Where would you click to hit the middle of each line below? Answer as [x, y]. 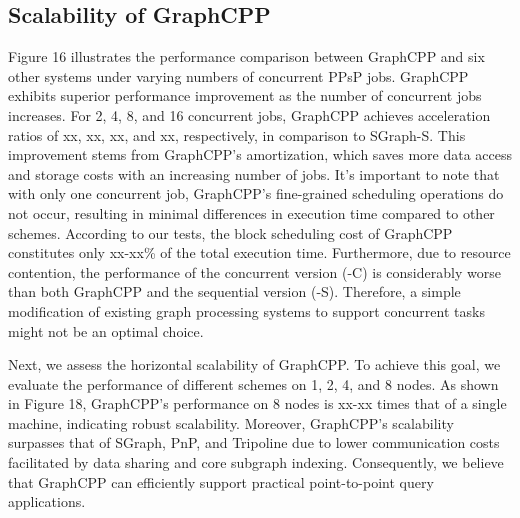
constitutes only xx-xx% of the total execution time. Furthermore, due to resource [259, 252]
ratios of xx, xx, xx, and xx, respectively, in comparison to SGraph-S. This [237, 134]
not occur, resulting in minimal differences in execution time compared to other [251, 212]
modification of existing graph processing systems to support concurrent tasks [246, 310]
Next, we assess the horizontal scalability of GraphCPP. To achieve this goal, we [254, 364]
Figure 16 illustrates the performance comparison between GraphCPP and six [246, 56]
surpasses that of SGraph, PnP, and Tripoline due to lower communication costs [254, 442]
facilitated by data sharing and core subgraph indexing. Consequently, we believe [256, 462]
